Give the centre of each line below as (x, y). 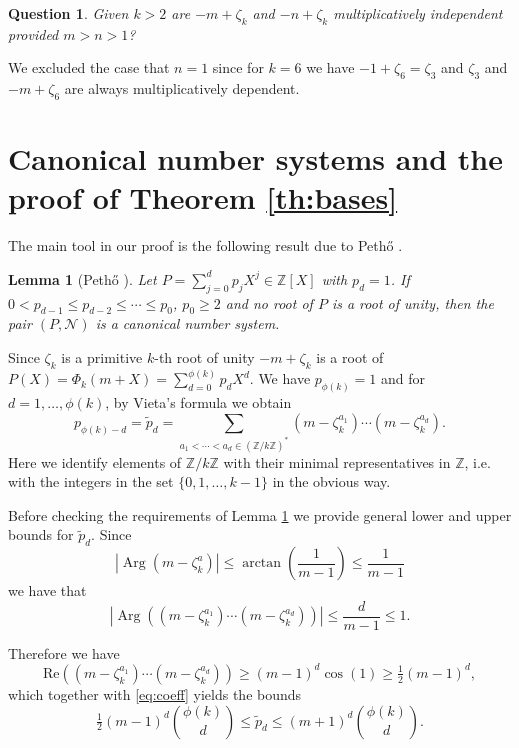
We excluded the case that (89, 67)
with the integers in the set (91, 481)
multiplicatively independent (418, 13)
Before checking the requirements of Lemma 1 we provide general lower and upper (260, 514)
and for (402, 378)
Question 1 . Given (68, 13)
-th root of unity (204, 357)
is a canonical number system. (187, 323)
